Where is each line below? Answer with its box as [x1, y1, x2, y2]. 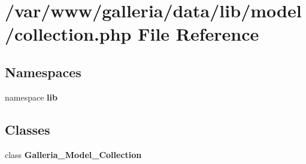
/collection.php [5, 22, 132, 46]
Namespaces [5, 62, 81, 81]
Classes [5, 120, 50, 138]
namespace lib [5, 90, 57, 103]
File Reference [138, 22, 259, 46]
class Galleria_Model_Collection [5, 148, 142, 160]
